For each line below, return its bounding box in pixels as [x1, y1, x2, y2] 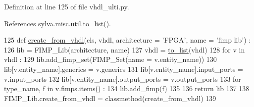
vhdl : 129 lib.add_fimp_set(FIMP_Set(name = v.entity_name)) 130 [4, 54, 217, 64]
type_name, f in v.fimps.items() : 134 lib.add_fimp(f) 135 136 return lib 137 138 [4, 83, 250, 94]
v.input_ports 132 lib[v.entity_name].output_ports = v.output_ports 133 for [4, 73, 241, 84]
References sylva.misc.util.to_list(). [4, 18, 111, 28]
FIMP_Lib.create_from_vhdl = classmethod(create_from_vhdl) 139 [4, 93, 216, 103]
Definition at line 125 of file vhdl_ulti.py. [4, 1, 129, 11]
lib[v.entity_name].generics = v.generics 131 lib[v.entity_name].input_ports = [4, 63, 244, 74]
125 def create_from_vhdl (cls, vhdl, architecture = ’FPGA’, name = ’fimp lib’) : [4, 35, 251, 45]
